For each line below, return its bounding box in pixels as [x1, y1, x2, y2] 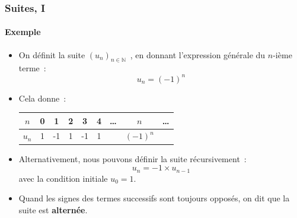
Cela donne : [18, 91, 66, 104]
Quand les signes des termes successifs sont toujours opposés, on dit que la [18, 192, 290, 204]
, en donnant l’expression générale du [130, 48, 266, 61]
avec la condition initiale [18, 172, 108, 184]
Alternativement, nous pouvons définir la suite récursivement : [18, 152, 247, 165]
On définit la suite [18, 48, 85, 61]
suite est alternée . [18, 203, 88, 216]
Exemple [5, 26, 41, 38]
